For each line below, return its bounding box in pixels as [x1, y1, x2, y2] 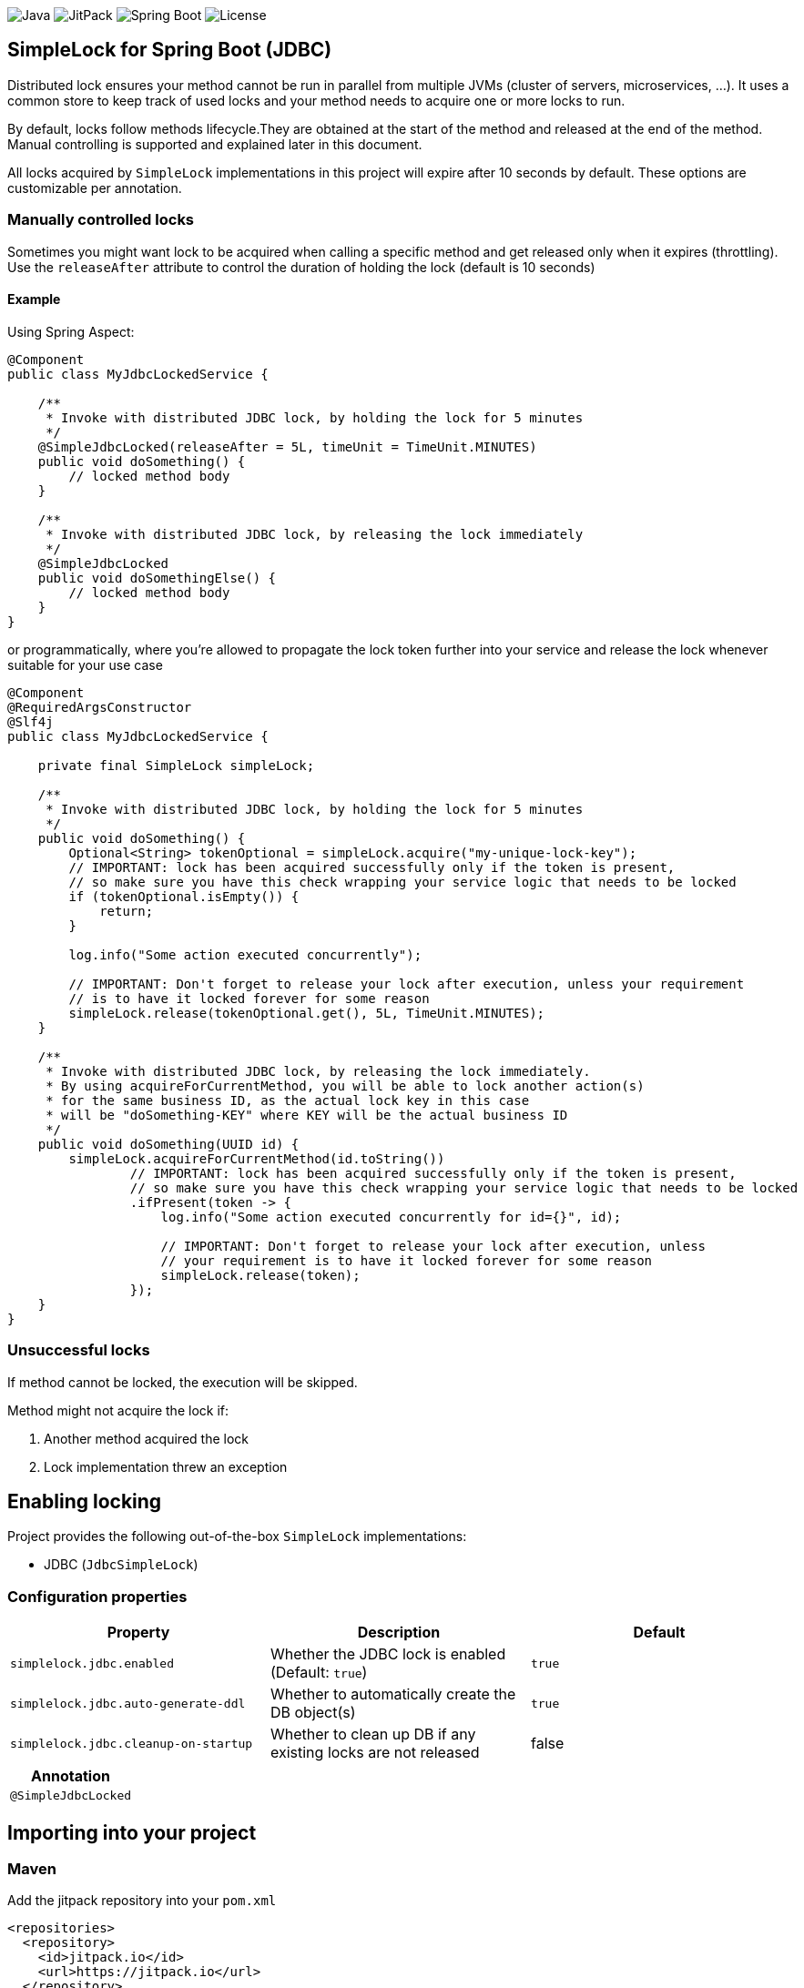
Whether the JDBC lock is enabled [270, 1645, 506, 1664]
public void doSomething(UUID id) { [37, 1136, 300, 1151]
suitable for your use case [7, 656, 163, 673]
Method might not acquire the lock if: [7, 1402, 229, 1418]
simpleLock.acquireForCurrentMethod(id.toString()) [68, 1151, 445, 1166]
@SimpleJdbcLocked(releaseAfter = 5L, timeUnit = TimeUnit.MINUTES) [37, 439, 537, 454]
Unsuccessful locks [7, 1341, 150, 1360]
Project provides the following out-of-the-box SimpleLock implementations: [7, 1528, 467, 1545]
